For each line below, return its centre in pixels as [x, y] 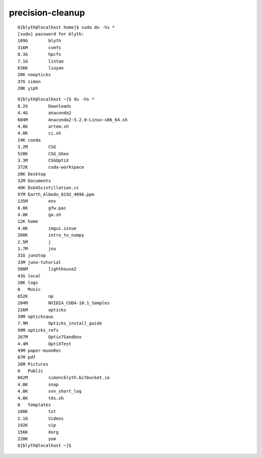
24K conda [29, 140]
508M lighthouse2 [47, 269]
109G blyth [40, 41]
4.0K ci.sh [40, 133]
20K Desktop [32, 174]
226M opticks [42, 310]
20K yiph [28, 88]
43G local [29, 276]
